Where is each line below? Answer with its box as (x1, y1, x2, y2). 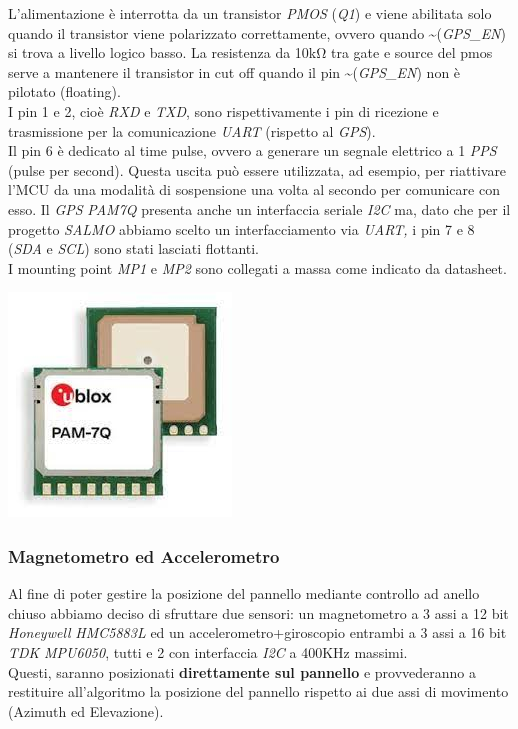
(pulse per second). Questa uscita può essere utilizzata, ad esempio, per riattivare (8, 159, 507, 180)
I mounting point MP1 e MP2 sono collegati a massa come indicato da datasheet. (8, 257, 507, 278)
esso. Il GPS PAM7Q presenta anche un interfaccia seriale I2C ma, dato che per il (8, 198, 511, 219)
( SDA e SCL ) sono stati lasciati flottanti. (8, 238, 260, 259)
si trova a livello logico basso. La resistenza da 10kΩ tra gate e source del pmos (8, 42, 493, 63)
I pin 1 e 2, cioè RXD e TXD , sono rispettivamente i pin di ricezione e (8, 100, 439, 121)
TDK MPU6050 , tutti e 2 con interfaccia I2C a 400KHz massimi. (8, 641, 408, 662)
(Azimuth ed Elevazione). (8, 700, 164, 721)
